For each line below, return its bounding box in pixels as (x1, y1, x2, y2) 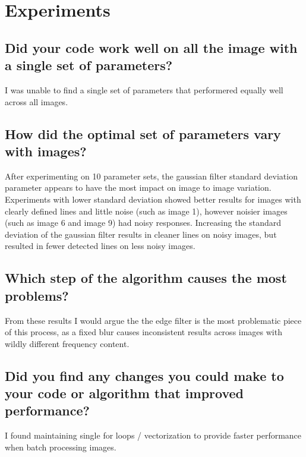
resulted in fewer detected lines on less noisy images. (5, 239, 195, 252)
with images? (5, 141, 87, 160)
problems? (5, 286, 69, 304)
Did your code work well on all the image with (5, 38, 298, 56)
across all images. (5, 95, 68, 108)
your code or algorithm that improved (5, 384, 244, 402)
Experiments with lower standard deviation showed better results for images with (5, 193, 301, 205)
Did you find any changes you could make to (5, 366, 284, 384)
